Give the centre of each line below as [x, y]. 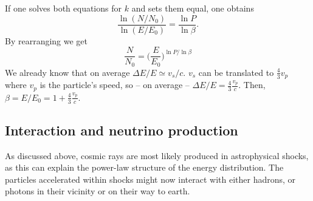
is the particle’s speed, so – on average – [115, 85]
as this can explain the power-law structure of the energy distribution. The [144, 167]
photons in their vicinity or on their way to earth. [98, 191]
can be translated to [236, 72]
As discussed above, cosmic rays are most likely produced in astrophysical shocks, [157, 155]
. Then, [252, 85]
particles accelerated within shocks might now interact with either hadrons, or [150, 179]
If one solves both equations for [63, 8]
